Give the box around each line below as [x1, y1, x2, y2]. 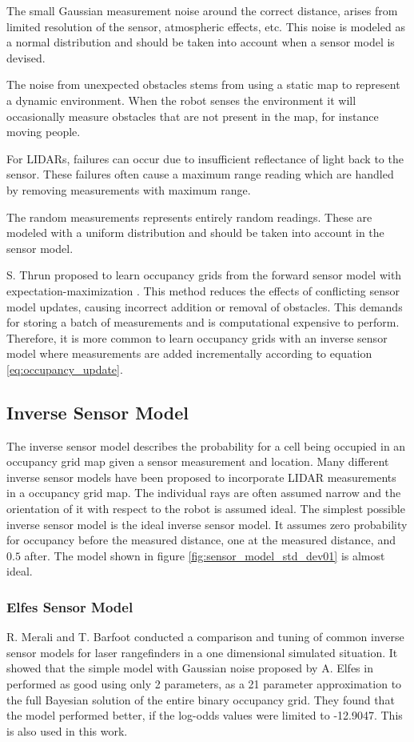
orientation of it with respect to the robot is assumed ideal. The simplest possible [6, 500, 405, 517]
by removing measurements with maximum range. [6, 181, 251, 198]
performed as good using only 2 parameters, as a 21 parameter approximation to [6, 676, 402, 692]
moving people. [6, 123, 81, 140]
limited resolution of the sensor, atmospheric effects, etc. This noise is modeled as [6, 18, 405, 34]
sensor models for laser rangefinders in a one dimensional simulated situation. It [6, 644, 398, 660]
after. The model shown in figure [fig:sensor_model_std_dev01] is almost [24, 547, 385, 564]
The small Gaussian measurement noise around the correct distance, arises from [6, 2, 398, 18]
